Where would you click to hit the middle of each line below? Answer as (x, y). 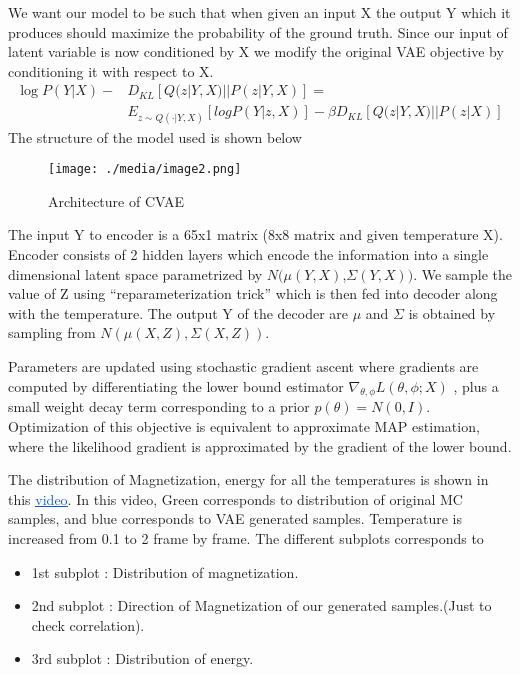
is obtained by (452, 312)
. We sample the (462, 273)
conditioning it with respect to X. (111, 70)
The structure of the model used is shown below (155, 136)
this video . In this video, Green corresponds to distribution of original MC (235, 498)
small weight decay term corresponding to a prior (159, 406)
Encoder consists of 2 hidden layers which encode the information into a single (248, 254)
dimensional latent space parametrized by (135, 273)
